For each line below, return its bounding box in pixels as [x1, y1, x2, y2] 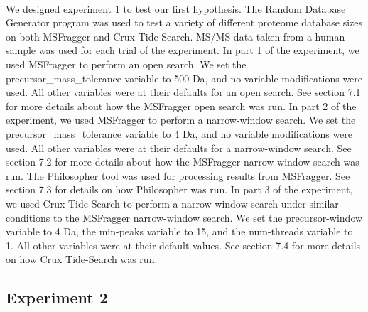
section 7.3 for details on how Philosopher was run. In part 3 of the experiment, [6, 182, 353, 197]
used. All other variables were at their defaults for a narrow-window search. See [6, 140, 352, 155]
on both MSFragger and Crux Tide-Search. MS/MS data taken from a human [6, 28, 345, 43]
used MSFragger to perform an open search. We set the [6, 56, 247, 71]
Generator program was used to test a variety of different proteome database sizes [6, 15, 363, 30]
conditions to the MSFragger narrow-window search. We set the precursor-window [6, 210, 363, 225]
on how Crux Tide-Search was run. [6, 252, 158, 267]
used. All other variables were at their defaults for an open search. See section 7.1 [6, 85, 361, 99]
